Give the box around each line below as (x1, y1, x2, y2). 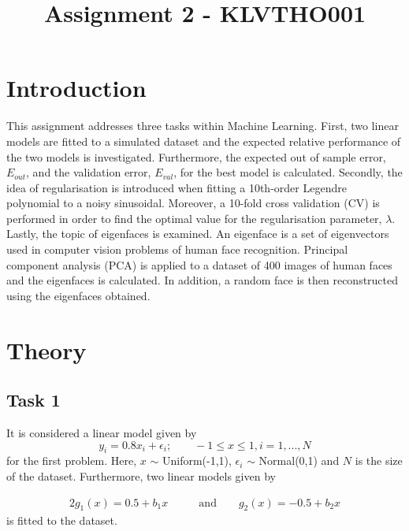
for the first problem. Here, (6, 452, 137, 469)
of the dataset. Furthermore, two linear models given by (6, 468, 276, 484)
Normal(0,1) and (258, 452, 340, 469)
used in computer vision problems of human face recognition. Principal (6, 241, 348, 258)
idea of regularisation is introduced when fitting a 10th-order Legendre (6, 179, 347, 195)
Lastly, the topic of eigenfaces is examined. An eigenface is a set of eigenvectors (6, 225, 389, 242)
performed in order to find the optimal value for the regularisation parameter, (6, 210, 382, 226)
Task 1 (6, 388, 61, 412)
